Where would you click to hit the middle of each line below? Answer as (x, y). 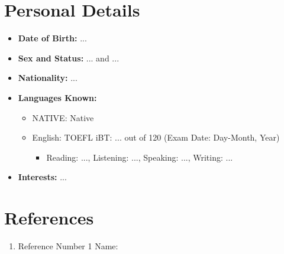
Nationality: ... (48, 78)
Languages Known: (57, 97)
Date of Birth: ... (52, 38)
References (49, 218)
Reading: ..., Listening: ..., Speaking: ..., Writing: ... (140, 157)
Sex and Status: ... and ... (69, 58)
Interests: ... (42, 177)
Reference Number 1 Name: (68, 246)
